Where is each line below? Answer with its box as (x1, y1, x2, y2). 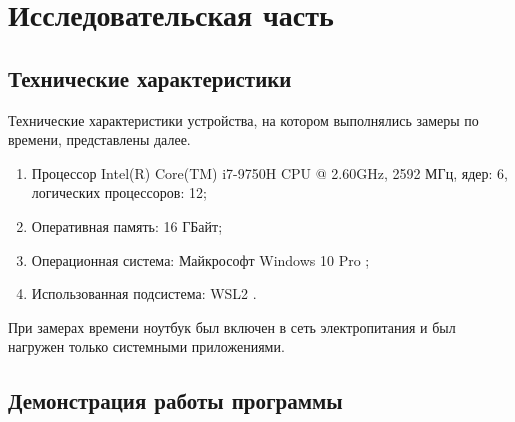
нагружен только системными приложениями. (8, 336, 285, 357)
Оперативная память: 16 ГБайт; (31, 215, 223, 236)
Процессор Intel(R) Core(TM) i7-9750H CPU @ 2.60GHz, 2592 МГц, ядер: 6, (31, 162, 508, 183)
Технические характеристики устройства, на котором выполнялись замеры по (8, 109, 479, 130)
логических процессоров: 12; (31, 182, 207, 203)
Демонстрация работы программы (8, 385, 343, 416)
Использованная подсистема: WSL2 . (31, 283, 257, 304)
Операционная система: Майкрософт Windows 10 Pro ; (31, 249, 370, 270)
